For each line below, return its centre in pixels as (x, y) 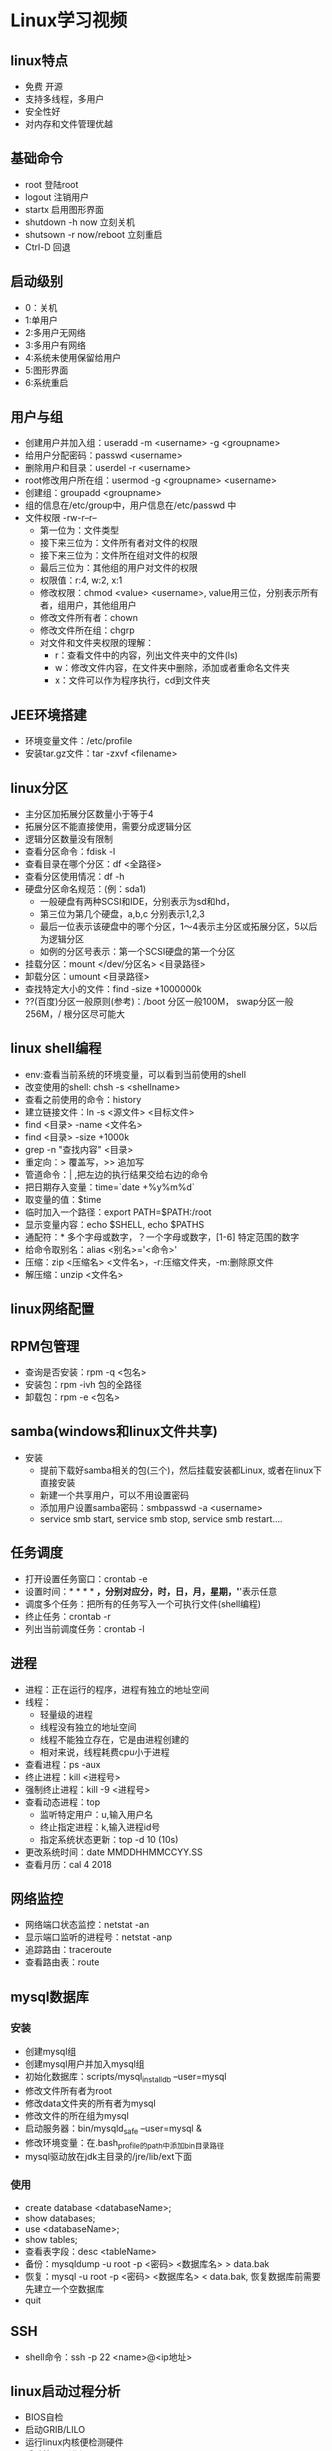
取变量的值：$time (63, 1199)
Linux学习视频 (69, 20)
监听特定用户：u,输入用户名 (96, 1814)
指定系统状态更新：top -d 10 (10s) (109, 1839)
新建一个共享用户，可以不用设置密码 (114, 1495)
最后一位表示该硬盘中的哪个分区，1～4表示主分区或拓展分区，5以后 (178, 927)
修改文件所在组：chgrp (87, 630)
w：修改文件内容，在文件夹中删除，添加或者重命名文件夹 (172, 668)
